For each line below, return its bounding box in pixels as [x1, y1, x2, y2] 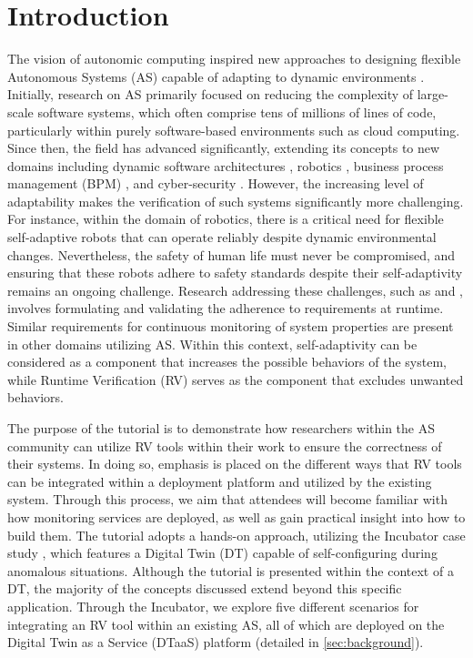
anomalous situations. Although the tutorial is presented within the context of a [7, 561, 454, 580]
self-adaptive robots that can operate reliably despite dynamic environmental [7, 228, 437, 247]
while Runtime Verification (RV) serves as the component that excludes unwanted [7, 369, 464, 389]
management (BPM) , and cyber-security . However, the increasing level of [7, 174, 424, 193]
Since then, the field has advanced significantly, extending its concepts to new [7, 138, 440, 157]
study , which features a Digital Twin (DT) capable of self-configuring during [7, 543, 438, 562]
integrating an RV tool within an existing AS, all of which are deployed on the [7, 614, 445, 633]
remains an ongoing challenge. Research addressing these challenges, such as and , [7, 280, 464, 299]
